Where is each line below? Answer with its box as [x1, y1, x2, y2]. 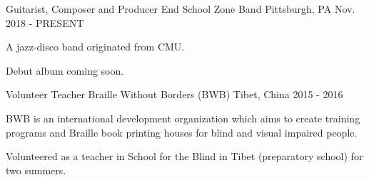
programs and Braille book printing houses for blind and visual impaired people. [6, 125, 358, 139]
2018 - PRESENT [6, 15, 84, 30]
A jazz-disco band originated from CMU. [6, 39, 185, 54]
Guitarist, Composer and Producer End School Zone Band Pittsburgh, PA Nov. [6, 1, 355, 16]
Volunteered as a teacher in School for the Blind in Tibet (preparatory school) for [6, 149, 363, 164]
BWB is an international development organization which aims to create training [6, 110, 360, 125]
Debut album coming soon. [6, 63, 124, 78]
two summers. [6, 162, 66, 177]
